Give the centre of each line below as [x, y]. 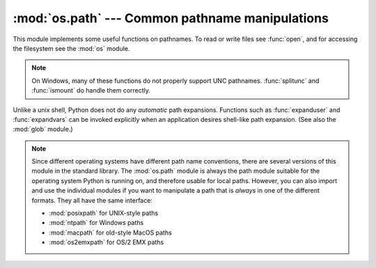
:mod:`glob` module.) [43, 129]
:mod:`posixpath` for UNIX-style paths [104, 213]
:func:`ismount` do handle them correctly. [91, 90]
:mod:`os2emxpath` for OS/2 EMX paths [107, 242]
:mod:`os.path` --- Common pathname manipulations [171, 18]
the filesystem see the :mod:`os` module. [71, 48]
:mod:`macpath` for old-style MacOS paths [110, 232]
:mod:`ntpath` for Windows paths [96, 223]
